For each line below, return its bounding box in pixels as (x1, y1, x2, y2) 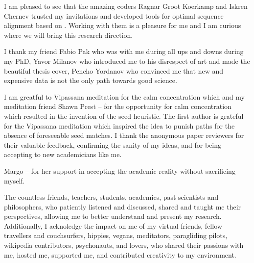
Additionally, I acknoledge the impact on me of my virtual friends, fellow (4, 220, 222, 231)
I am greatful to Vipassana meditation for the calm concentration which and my (4, 91, 245, 102)
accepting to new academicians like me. (4, 149, 122, 159)
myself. (4, 175, 25, 185)
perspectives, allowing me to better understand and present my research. (4, 211, 222, 221)
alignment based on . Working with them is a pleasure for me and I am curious (4, 20, 241, 30)
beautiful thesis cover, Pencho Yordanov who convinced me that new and (4, 65, 224, 76)
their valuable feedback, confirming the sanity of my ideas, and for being (4, 139, 222, 150)
